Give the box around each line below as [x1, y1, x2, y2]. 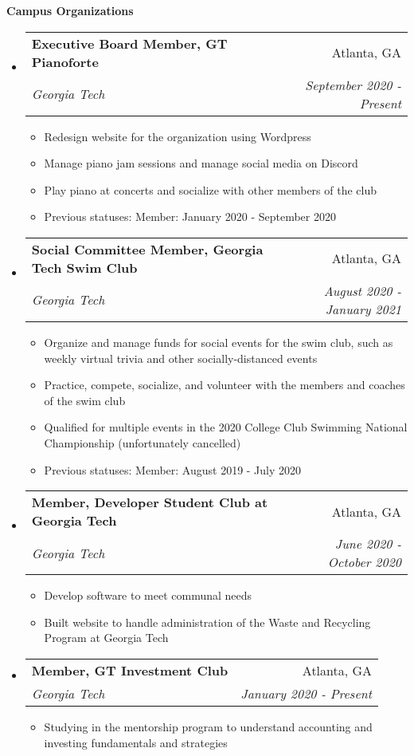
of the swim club [44, 392, 126, 408]
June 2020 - [334, 534, 401, 553]
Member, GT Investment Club [31, 660, 228, 679]
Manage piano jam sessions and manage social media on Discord [44, 155, 358, 171]
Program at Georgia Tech [44, 629, 169, 646]
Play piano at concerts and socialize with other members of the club [44, 181, 377, 198]
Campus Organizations [6, 2, 134, 18]
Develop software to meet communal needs [44, 587, 252, 604]
